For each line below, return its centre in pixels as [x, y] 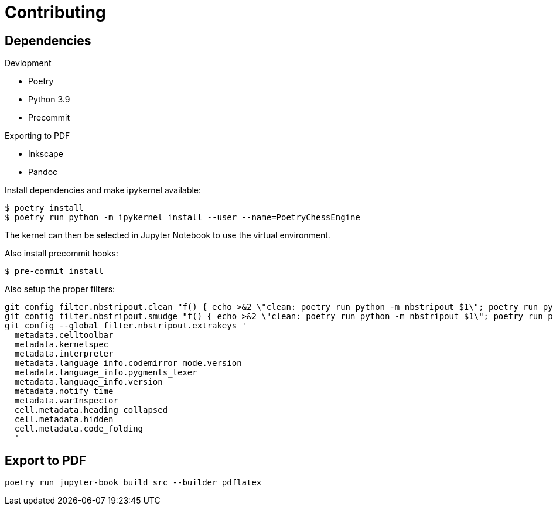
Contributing [55, 12]
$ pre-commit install [54, 271]
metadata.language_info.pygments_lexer [106, 373]
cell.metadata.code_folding [79, 429]
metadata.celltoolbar [64, 335]
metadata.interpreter [64, 354]
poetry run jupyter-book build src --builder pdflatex [133, 483]
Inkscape [46, 154]
